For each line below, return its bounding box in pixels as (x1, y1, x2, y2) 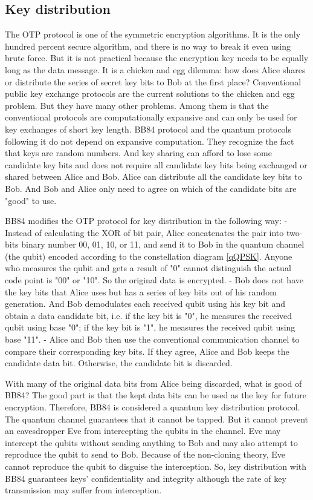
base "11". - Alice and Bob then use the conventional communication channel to (5, 333, 300, 346)
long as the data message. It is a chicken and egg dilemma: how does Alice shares (5, 63, 306, 76)
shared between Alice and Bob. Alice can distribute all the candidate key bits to (5, 170, 302, 183)
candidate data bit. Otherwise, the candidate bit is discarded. (5, 357, 233, 369)
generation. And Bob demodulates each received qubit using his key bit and (5, 297, 286, 310)
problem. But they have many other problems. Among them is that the (5, 99, 269, 111)
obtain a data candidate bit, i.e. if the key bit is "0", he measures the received (5, 309, 292, 321)
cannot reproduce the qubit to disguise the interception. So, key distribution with (5, 459, 306, 472)
